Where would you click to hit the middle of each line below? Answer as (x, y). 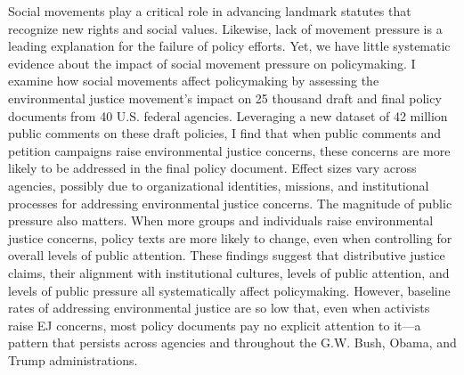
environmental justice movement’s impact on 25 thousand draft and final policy (225, 98)
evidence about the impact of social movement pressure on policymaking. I (212, 63)
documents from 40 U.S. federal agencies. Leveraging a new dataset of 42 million (228, 115)
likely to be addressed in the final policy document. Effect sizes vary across (212, 168)
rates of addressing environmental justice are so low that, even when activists (219, 308)
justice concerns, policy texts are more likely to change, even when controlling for (230, 237)
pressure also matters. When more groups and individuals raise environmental (221, 220)
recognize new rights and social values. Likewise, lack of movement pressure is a (225, 28)
